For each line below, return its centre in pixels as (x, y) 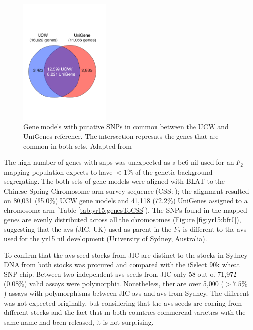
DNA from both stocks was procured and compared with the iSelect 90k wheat (122, 264)
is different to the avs (215, 229)
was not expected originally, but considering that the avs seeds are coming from (123, 302)
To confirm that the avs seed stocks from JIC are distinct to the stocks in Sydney (126, 255)
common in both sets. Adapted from (78, 146)
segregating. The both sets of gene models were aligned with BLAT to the (115, 181)
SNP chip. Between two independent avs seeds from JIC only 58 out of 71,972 (120, 274)
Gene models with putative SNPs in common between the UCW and (126, 126)
